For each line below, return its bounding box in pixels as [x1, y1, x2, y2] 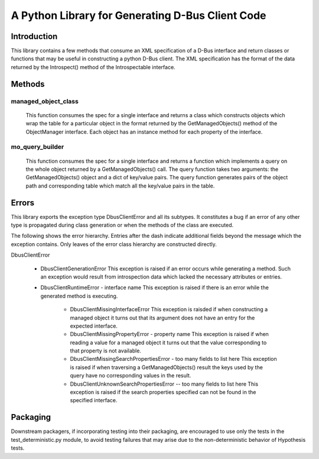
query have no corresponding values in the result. [70, 372, 191, 379]
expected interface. [70, 322, 118, 329]
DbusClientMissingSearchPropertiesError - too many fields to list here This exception [70, 355, 277, 363]
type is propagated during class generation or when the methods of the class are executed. [11, 222, 234, 229]
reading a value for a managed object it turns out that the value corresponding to [70, 339, 267, 346]
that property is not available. [70, 347, 142, 354]
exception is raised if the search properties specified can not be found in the [70, 389, 256, 396]
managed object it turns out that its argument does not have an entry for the [70, 314, 255, 321]
